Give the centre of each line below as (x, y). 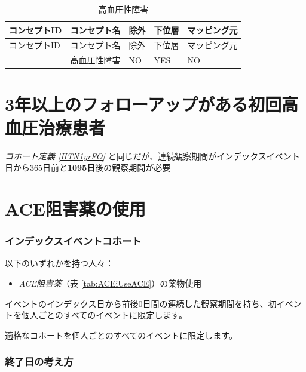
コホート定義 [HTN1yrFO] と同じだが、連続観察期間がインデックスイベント (152, 156)
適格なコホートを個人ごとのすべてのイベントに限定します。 (121, 335)
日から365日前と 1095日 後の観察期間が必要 (88, 167)
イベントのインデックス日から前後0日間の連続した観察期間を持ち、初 (141, 303)
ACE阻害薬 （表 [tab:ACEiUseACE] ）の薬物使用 (110, 283)
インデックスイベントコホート (73, 241)
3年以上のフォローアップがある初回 (143, 104)
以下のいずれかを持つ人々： (59, 263)
